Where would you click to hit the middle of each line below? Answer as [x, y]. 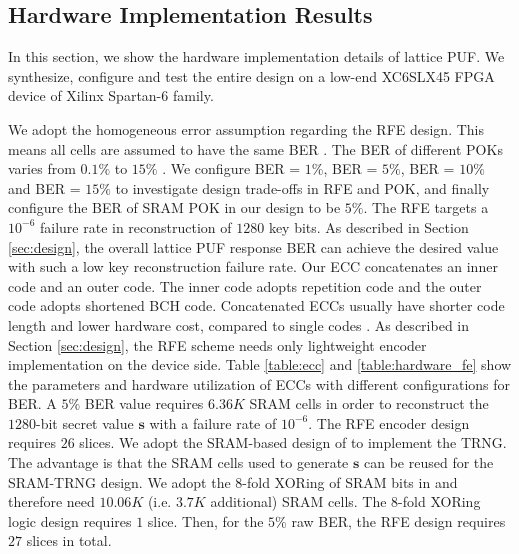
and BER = [44, 187]
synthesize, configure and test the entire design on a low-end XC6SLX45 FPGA [251, 75]
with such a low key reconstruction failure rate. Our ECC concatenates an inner [253, 266]
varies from [42, 168]
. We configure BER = [231, 168]
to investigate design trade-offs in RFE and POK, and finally [302, 187]
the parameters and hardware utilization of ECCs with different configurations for [259, 383]
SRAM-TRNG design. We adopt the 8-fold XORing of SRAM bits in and [233, 481]
